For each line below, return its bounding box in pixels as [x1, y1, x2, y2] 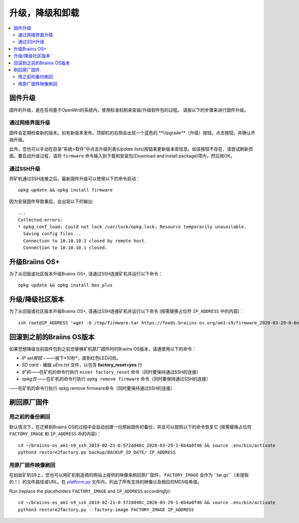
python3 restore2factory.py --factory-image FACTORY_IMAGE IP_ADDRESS [18, 507, 194, 513]
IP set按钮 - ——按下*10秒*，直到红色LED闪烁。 [21, 355, 122, 361]
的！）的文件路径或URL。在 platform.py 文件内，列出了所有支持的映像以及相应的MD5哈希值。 [9, 479, 202, 485]
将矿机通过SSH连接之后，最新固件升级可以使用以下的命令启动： [9, 176, 141, 182]
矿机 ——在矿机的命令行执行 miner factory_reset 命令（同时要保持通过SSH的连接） [21, 369, 201, 375]
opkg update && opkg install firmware [18, 187, 113, 193]
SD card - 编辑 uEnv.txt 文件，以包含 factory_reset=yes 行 [21, 362, 143, 368]
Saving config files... [23, 231, 82, 237]
